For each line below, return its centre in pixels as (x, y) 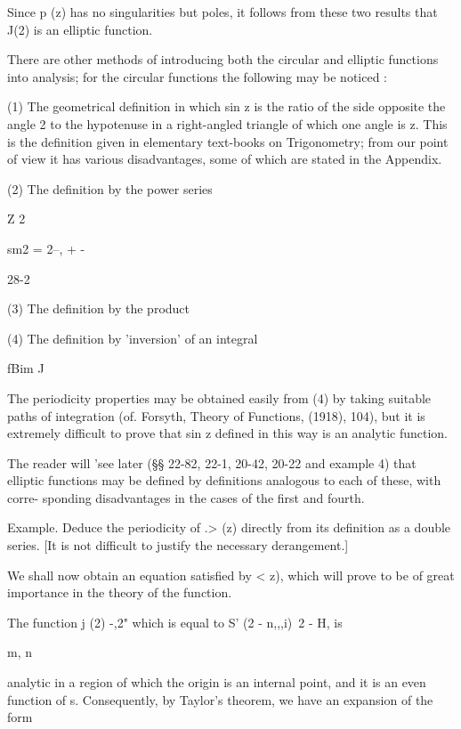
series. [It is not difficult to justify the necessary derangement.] (178, 545)
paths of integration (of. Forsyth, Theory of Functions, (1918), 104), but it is (216, 415)
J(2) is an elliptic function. (80, 29)
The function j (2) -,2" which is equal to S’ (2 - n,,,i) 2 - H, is (175, 622)
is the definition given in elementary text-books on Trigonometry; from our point (228, 141)
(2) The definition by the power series (110, 188)
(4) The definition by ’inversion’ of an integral (133, 338)
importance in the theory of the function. (120, 592)
